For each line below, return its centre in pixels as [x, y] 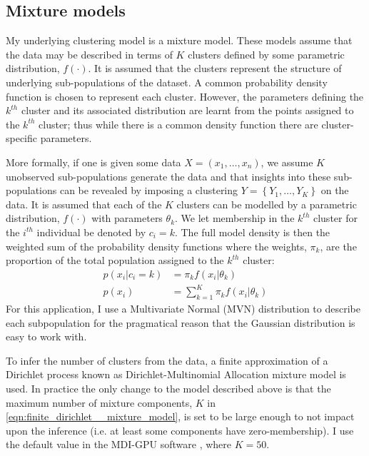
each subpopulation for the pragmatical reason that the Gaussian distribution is [181, 322]
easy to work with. [46, 336]
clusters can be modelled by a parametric [267, 204]
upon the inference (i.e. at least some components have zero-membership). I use [180, 430]
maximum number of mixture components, [99, 402]
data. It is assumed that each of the [84, 204]
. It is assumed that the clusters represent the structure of [215, 68]
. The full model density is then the [252, 232]
